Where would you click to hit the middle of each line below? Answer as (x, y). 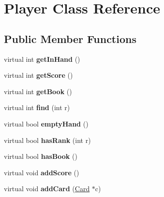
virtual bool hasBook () (41, 156)
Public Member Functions (70, 38)
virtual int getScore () (38, 75)
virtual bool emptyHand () (46, 123)
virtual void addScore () (42, 172)
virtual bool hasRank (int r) (47, 140)
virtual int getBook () (38, 91)
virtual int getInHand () (42, 59)
